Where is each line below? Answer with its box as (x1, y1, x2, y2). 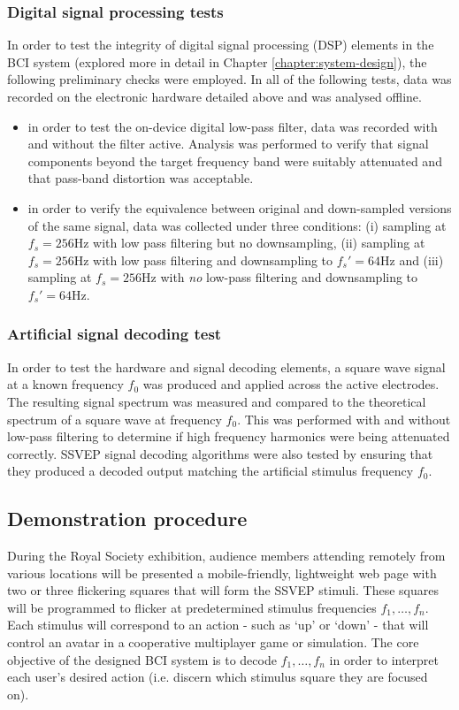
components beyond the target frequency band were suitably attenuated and (27, 151, 442, 170)
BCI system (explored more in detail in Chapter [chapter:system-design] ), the (7, 52, 427, 71)
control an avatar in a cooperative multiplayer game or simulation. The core (7, 633, 419, 652)
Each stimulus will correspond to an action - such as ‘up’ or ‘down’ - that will (7, 615, 429, 634)
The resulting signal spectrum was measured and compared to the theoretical (7, 392, 426, 410)
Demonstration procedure (7, 505, 248, 532)
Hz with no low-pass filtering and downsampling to (142, 268, 418, 286)
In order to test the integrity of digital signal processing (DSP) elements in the (7, 35, 434, 54)
